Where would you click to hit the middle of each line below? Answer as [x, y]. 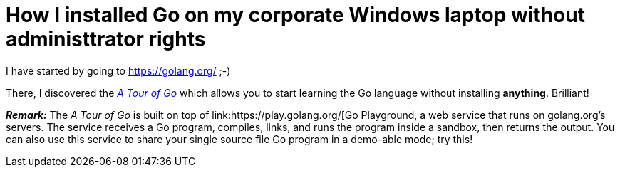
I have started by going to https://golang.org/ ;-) [118, 70]
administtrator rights [106, 39]
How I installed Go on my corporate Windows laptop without [295, 15]
